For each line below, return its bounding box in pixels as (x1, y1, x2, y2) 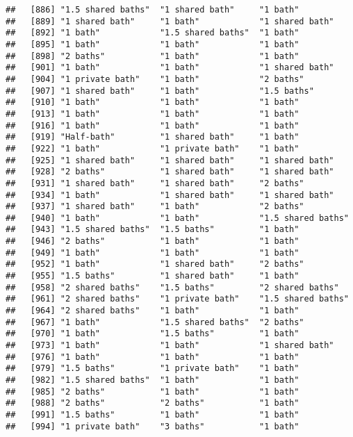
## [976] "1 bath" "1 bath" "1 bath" (6, 352, 299, 362)
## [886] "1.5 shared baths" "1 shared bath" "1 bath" (6, 5, 299, 15)
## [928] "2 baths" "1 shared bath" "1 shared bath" (6, 167, 334, 177)
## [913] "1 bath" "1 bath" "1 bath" (6, 108, 299, 119)
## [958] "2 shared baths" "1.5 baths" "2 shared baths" (6, 282, 339, 292)
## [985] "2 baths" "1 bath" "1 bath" (6, 386, 299, 397)
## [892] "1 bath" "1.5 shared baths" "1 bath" (6, 28, 299, 38)
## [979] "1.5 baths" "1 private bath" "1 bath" (6, 363, 299, 374)
